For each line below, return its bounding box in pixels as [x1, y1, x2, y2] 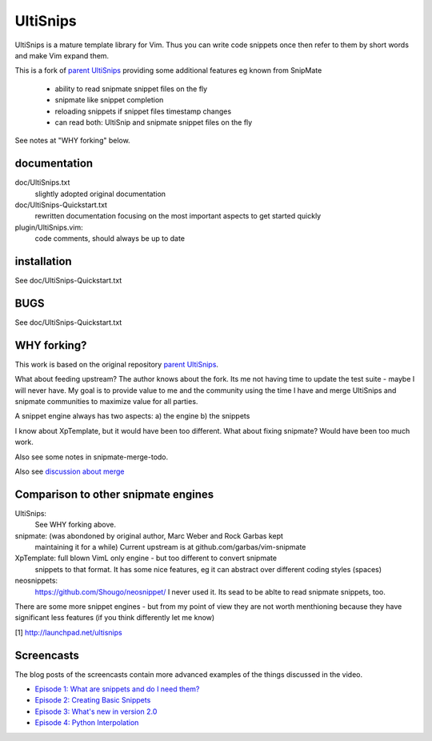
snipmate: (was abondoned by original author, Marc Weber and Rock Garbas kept [14, 531, 284, 540]
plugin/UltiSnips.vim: [14, 222, 83, 232]
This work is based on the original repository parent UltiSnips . [14, 359, 219, 369]
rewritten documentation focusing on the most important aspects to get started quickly [34, 211, 322, 221]
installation [14, 254, 72, 268]
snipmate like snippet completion [54, 95, 164, 105]
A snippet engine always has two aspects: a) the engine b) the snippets [14, 411, 250, 421]
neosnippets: [14, 576, 58, 586]
